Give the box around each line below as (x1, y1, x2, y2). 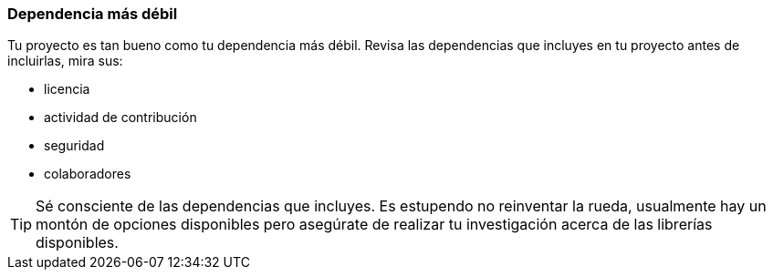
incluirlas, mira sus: (7, 53, 123, 69)
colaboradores (44, 166, 131, 182)
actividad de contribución (44, 109, 197, 126)
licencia (44, 81, 90, 97)
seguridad (44, 138, 105, 154)
